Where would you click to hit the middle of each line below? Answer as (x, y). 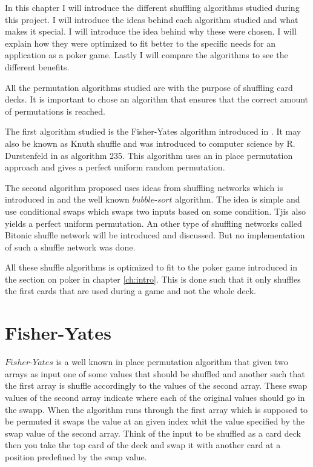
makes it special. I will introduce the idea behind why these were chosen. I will (151, 31)
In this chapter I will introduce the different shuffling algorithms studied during (152, 7)
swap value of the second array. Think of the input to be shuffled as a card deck (153, 433)
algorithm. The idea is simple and (238, 199)
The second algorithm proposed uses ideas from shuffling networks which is (144, 187)
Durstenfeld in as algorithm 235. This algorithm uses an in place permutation (149, 155)
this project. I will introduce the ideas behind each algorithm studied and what (152, 19)
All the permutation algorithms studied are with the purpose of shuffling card (149, 87)
